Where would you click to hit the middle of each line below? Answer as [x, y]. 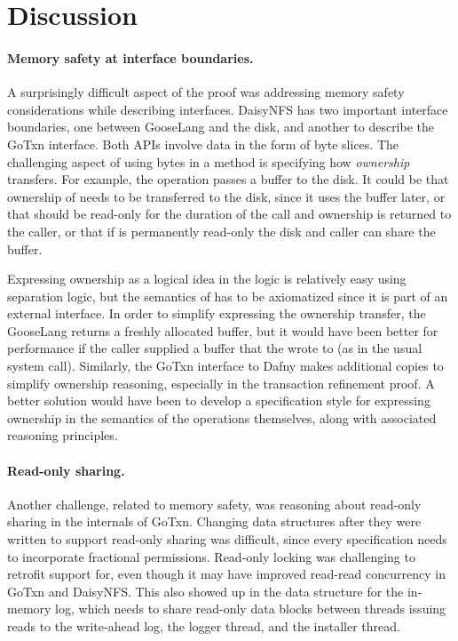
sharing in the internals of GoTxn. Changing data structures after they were [214, 521]
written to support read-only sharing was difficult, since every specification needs [227, 539]
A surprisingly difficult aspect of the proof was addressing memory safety [206, 92]
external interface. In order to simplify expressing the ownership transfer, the [217, 313]
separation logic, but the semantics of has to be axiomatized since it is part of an [228, 296]
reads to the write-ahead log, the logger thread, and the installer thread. [204, 626]
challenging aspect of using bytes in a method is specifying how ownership [209, 161]
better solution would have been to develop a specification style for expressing [219, 401]
